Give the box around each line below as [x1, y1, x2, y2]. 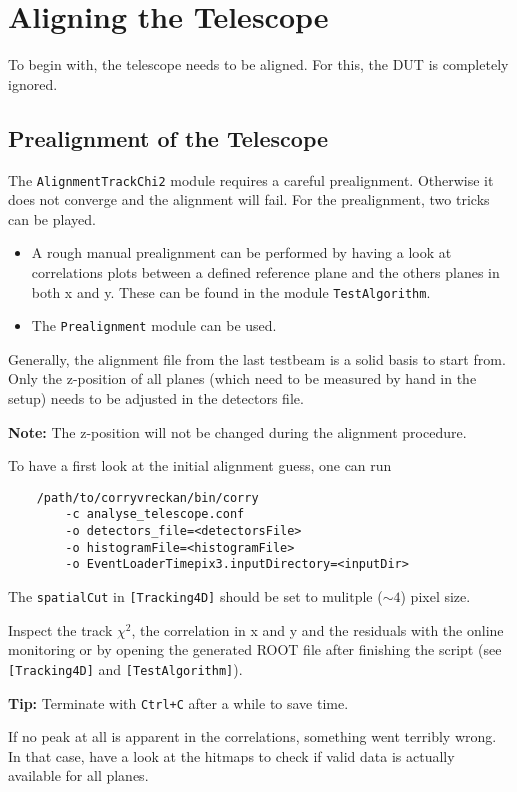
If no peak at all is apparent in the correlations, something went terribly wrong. [8, 726, 497, 747]
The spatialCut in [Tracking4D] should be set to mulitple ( [8, 586, 383, 607]
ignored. [8, 73, 58, 94]
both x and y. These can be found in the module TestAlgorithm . [31, 281, 431, 302]
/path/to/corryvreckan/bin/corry [36, 490, 259, 505]
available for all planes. [8, 765, 149, 786]
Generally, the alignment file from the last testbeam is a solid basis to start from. [8, 348, 506, 369]
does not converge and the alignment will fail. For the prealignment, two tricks [8, 189, 490, 210]
